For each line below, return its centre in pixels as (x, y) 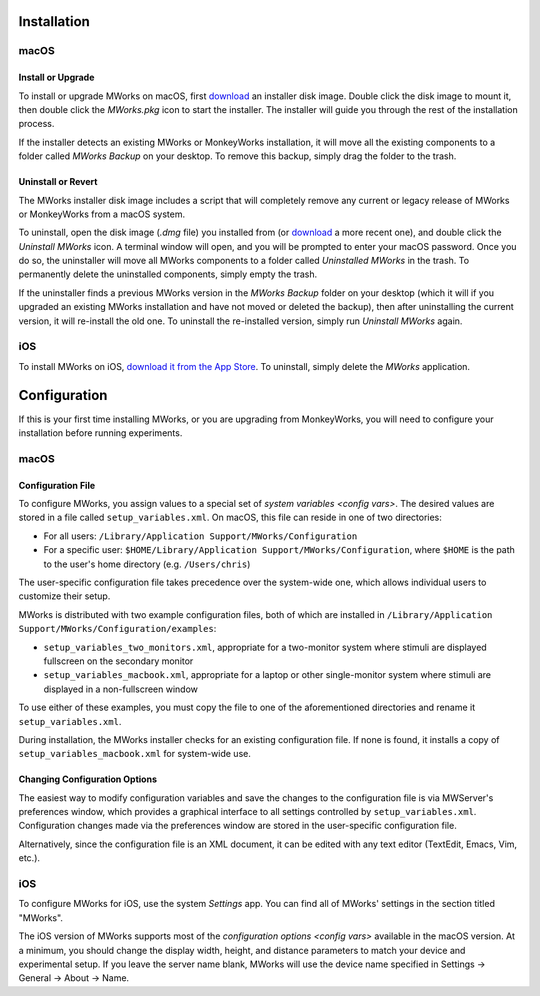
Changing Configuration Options (87, 779)
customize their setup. (64, 596)
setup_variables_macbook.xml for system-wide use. (135, 754)
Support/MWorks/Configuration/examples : (117, 629)
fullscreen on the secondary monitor (118, 661)
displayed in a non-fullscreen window (121, 689)
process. (36, 124)
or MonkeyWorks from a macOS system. (101, 214)
